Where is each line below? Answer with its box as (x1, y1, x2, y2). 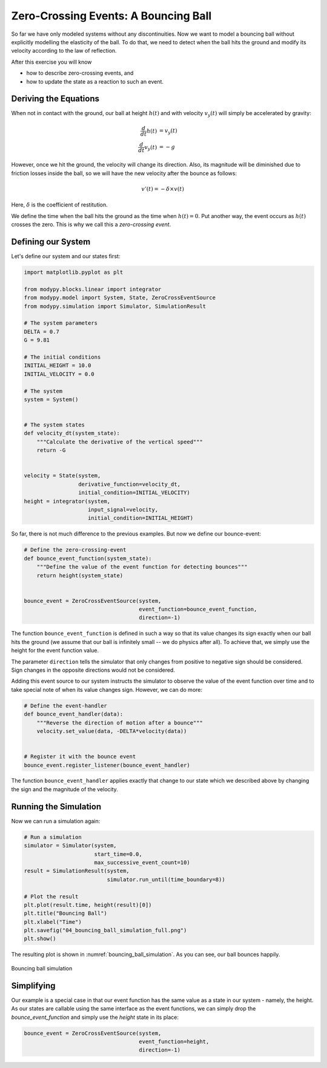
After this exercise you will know (11, 58, 92, 65)
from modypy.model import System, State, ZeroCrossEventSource (24, 294, 216, 301)
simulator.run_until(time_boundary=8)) (107, 876, 225, 883)
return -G (36, 447, 66, 454)
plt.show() (24, 935, 56, 942)
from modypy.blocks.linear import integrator (24, 285, 162, 293)
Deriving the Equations (11, 94, 100, 104)
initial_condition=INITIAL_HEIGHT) (88, 515, 194, 522)
